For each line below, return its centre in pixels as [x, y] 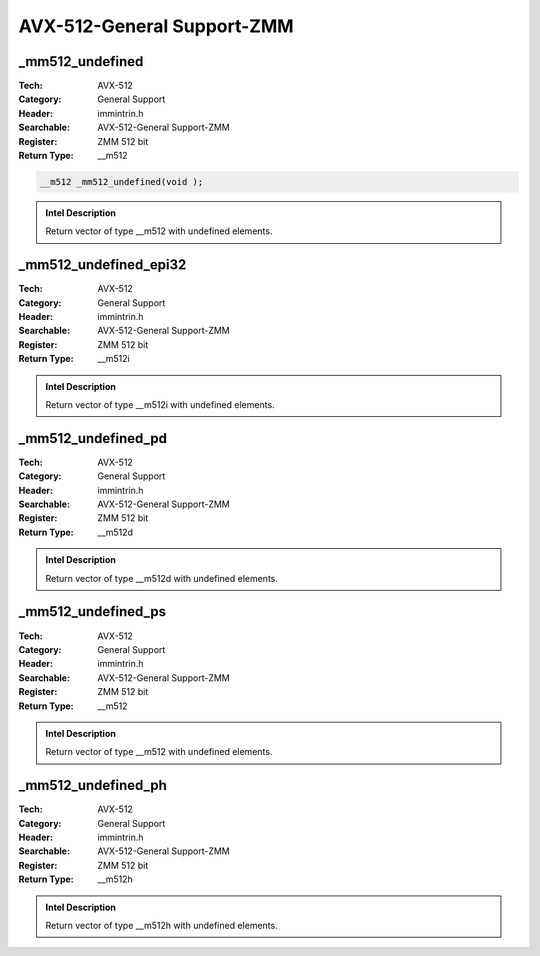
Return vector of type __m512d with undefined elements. [162, 578]
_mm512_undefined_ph [92, 785]
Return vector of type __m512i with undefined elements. [160, 405]
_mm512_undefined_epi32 [102, 265]
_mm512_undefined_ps [92, 611]
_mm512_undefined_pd [92, 438]
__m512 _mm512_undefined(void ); [121, 181]
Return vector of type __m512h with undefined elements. [162, 925]
